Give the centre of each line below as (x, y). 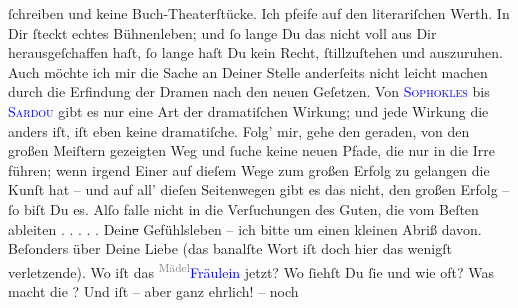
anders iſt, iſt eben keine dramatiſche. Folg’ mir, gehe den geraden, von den (239, 130)
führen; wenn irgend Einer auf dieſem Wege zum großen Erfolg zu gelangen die (249, 169)
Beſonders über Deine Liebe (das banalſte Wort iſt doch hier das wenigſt (230, 248)
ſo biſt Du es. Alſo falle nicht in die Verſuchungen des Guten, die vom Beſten (243, 208)
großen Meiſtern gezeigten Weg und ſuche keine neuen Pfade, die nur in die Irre (251, 150)
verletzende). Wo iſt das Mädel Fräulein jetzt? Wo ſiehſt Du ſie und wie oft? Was (251, 270)
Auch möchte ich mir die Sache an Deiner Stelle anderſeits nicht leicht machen (248, 71)
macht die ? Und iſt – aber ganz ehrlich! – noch (153, 290)
